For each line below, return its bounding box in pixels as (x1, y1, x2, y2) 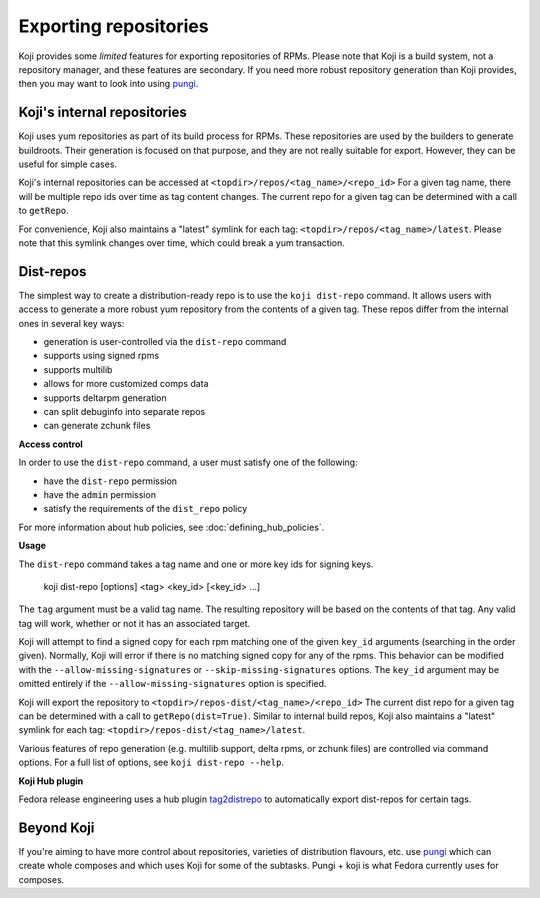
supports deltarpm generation (43, 391, 167, 404)
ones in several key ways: (18, 317, 125, 329)
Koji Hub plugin (18, 775, 84, 787)
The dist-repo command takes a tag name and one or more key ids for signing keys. (18, 558, 374, 570)
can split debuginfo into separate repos (43, 406, 206, 417)
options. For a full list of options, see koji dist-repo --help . (18, 756, 285, 769)
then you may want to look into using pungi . (18, 78, 199, 90)
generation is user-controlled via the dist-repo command (43, 336, 287, 348)
